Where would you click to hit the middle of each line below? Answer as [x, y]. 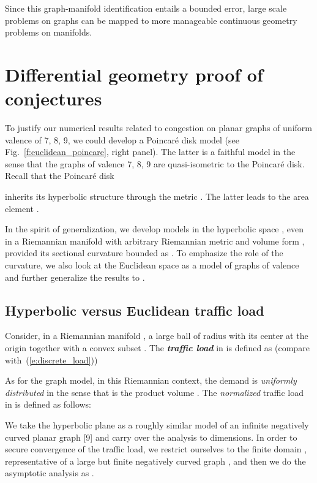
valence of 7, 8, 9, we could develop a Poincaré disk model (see [122, 139]
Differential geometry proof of [134, 74]
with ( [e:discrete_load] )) [51, 359]
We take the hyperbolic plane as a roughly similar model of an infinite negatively [157, 424]
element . [22, 208]
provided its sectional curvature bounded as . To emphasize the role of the [144, 253]
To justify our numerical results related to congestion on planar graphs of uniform [158, 128]
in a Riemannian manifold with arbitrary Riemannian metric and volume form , [155, 241]
